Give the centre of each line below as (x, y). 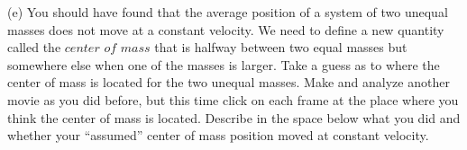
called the (34, 47)
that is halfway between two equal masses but (281, 47)
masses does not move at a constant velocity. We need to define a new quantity (226, 29)
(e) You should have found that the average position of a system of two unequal (228, 12)
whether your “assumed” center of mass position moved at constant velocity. (218, 135)
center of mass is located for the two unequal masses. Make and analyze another (229, 82)
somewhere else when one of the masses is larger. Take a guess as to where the (224, 64)
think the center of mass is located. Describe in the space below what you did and (234, 117)
